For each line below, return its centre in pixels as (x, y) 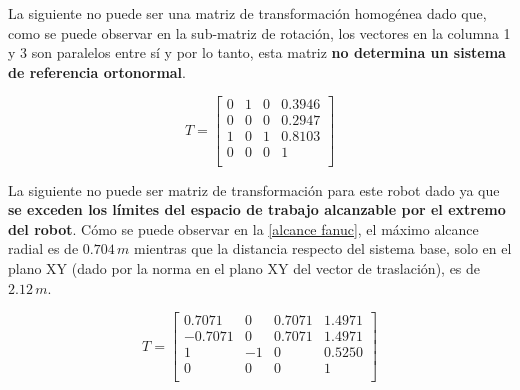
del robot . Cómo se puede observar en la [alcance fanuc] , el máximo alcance (243, 228)
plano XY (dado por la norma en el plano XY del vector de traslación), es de (244, 267)
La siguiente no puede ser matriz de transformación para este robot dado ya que (254, 189)
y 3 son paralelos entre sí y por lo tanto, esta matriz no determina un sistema (257, 52)
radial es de (43, 248)
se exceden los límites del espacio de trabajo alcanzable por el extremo (257, 209)
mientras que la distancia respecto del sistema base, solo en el (322, 248)
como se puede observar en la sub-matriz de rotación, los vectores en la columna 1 (259, 32)
